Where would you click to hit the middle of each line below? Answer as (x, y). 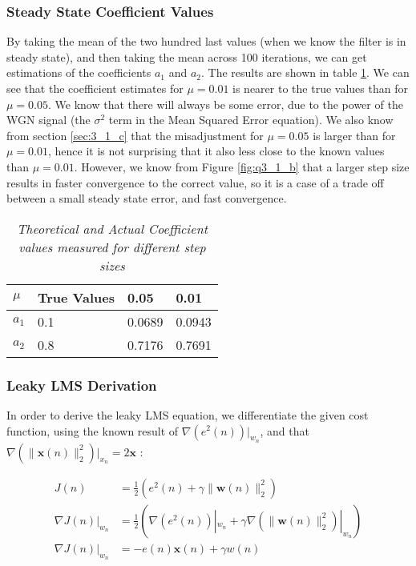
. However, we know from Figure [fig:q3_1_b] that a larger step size (242, 166)
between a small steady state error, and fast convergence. (147, 198)
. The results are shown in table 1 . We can (305, 72)
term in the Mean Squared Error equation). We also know (251, 120)
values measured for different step (112, 247)
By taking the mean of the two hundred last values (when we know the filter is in (206, 41)
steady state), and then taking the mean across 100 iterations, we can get (187, 56)
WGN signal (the (48, 120)
